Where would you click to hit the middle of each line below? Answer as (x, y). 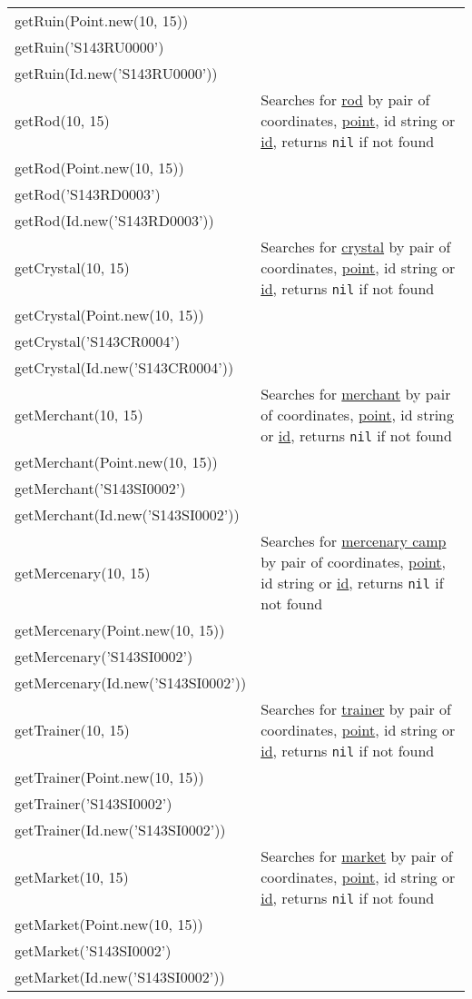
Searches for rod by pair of (345, 99)
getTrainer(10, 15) (72, 730)
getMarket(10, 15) (72, 877)
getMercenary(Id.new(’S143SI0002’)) (131, 682)
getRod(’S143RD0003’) (88, 194)
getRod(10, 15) (62, 120)
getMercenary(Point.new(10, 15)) (120, 630)
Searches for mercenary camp (354, 541)
